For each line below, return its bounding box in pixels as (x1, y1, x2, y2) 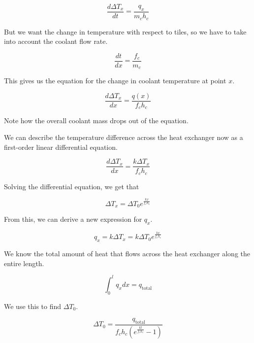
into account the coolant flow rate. (4, 36, 108, 46)
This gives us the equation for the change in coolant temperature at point (4, 75, 226, 86)
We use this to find (4, 301, 62, 311)
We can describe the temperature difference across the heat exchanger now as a (4, 132, 243, 142)
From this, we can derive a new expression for (4, 214, 142, 224)
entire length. (4, 258, 44, 268)
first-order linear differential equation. (4, 141, 118, 152)
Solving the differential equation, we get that (4, 181, 139, 191)
